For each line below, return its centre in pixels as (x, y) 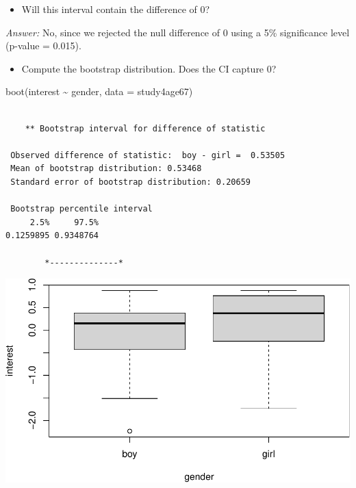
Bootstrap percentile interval (81, 209)
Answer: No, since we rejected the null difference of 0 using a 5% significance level (178, 32)
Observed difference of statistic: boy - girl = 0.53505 (148, 155)
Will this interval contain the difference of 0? (116, 9)
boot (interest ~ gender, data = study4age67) (99, 91)
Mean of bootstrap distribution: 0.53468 (106, 169)
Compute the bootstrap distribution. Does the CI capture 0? (149, 68)
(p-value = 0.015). (43, 46)
